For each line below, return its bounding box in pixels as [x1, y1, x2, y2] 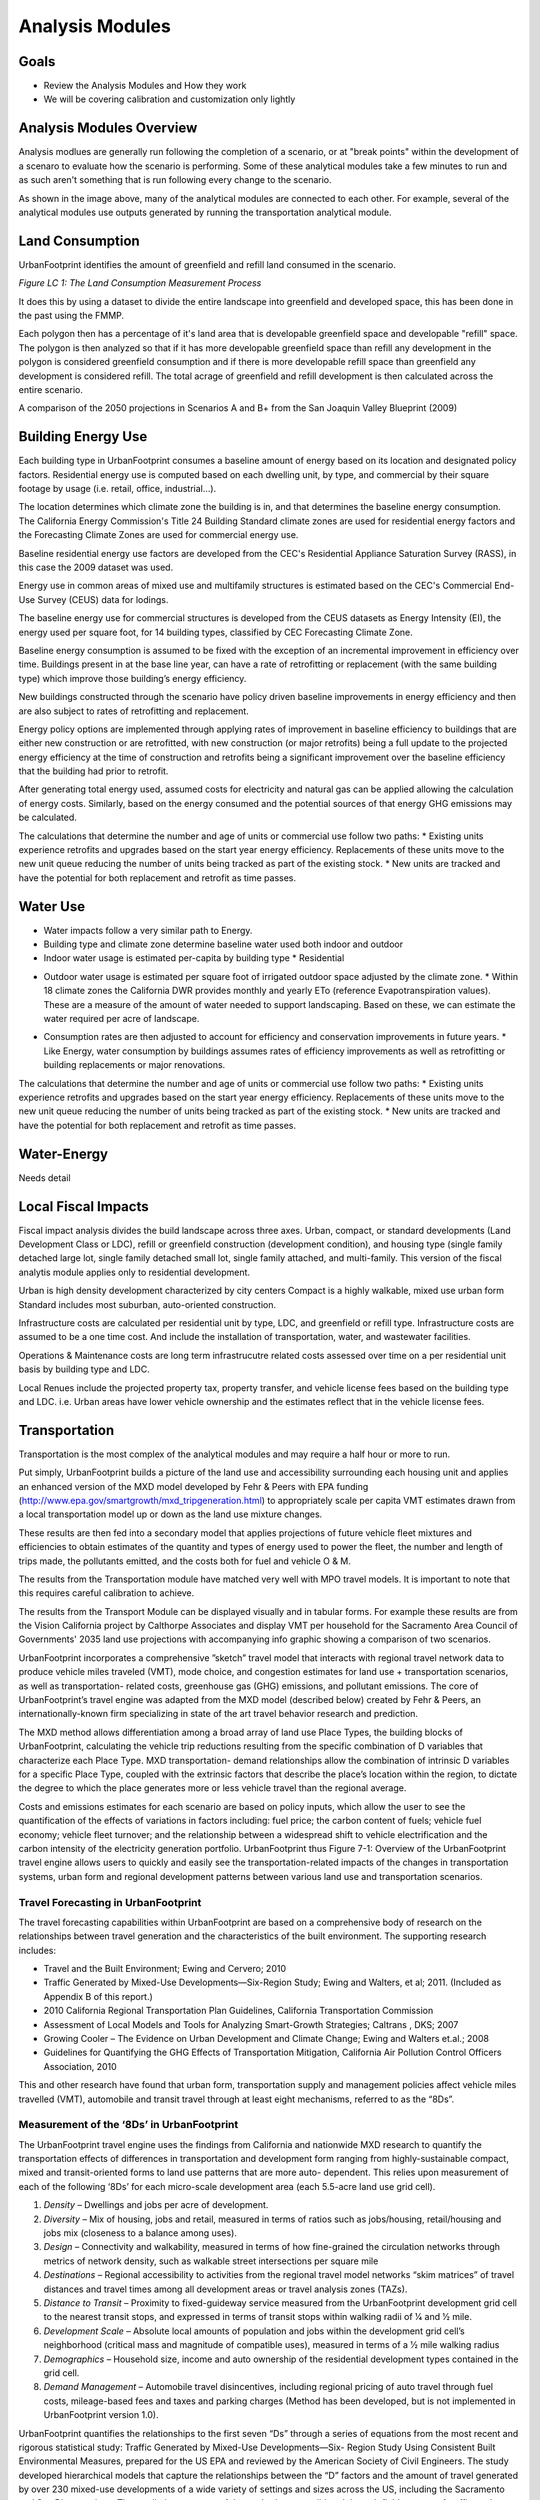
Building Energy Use [18, 428, 148, 445]
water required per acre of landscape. [43, 1013, 200, 1025]
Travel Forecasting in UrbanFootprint [18, 1895, 202, 1909]
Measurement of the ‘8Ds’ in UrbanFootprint [18, 2118, 239, 2132]
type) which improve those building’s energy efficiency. [18, 672, 247, 684]
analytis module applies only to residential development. [18, 1266, 250, 1278]
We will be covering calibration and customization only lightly [43, 93, 296, 105]
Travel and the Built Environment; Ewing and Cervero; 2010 [43, 1963, 287, 1975]
